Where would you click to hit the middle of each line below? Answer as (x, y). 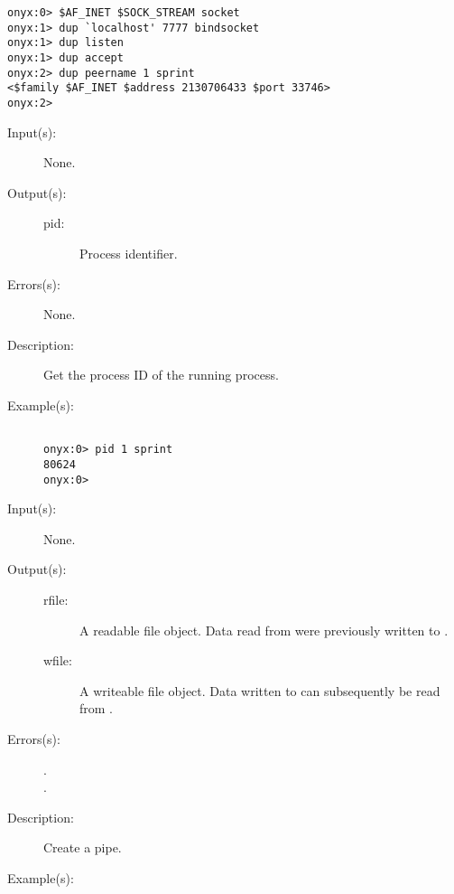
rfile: (56, 599)
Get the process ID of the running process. (161, 375)
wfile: (58, 660)
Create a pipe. (83, 847)
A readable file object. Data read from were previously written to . (264, 630)
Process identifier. (129, 253)
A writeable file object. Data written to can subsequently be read (260, 690)
